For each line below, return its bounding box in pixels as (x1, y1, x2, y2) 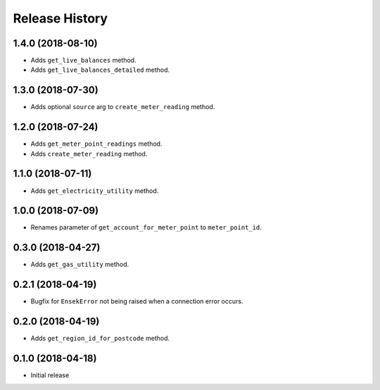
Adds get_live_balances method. (30, 56, 137, 65)
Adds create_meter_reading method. (30, 149, 148, 158)
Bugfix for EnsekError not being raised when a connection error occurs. (30, 297, 243, 306)
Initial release (30, 371, 70, 379)
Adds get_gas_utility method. (30, 260, 129, 269)
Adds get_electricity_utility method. (30, 187, 159, 195)
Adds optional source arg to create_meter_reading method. (30, 103, 215, 111)
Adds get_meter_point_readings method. (30, 139, 163, 148)
